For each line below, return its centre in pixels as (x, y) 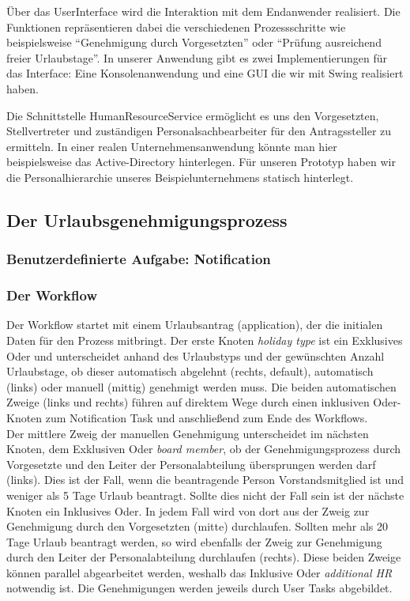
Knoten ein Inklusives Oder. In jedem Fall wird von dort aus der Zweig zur (188, 510)
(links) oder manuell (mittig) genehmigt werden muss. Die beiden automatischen (201, 386)
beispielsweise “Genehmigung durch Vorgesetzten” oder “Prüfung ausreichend (194, 42)
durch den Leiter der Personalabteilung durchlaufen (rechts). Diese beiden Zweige (204, 557)
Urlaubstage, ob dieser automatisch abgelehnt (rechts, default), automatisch (190, 371)
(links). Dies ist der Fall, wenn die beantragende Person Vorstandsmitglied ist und (205, 480)
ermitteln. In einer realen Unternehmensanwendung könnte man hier (172, 146)
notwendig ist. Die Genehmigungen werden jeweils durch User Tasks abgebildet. (199, 588)
